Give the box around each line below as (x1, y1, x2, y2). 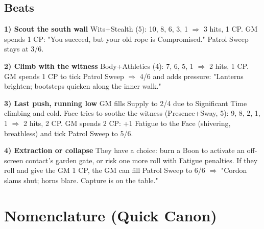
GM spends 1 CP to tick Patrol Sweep (4, 70, 124, 81)
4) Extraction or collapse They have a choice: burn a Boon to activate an (4, 145, 245, 156)
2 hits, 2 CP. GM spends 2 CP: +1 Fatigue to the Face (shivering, (23, 117, 231, 128)
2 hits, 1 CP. (209, 60, 249, 71)
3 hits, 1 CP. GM (203, 23, 258, 34)
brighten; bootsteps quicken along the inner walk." (4, 81, 161, 91)
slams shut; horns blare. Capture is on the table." (4, 174, 158, 185)
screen (4, 155, 23, 165)
